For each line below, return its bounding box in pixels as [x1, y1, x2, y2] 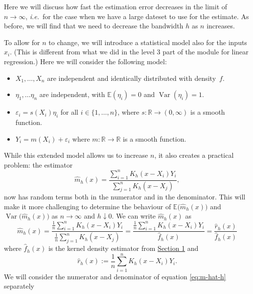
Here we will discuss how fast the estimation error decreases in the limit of [4, 1, 228, 11]
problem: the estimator [4, 159, 73, 170]
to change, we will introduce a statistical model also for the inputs [48, 37, 247, 47]
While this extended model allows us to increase [4, 150, 148, 160]
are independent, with [39, 89, 105, 99]
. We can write [112, 211, 156, 221]
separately [4, 281, 34, 291]
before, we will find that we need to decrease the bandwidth [4, 21, 184, 31]
